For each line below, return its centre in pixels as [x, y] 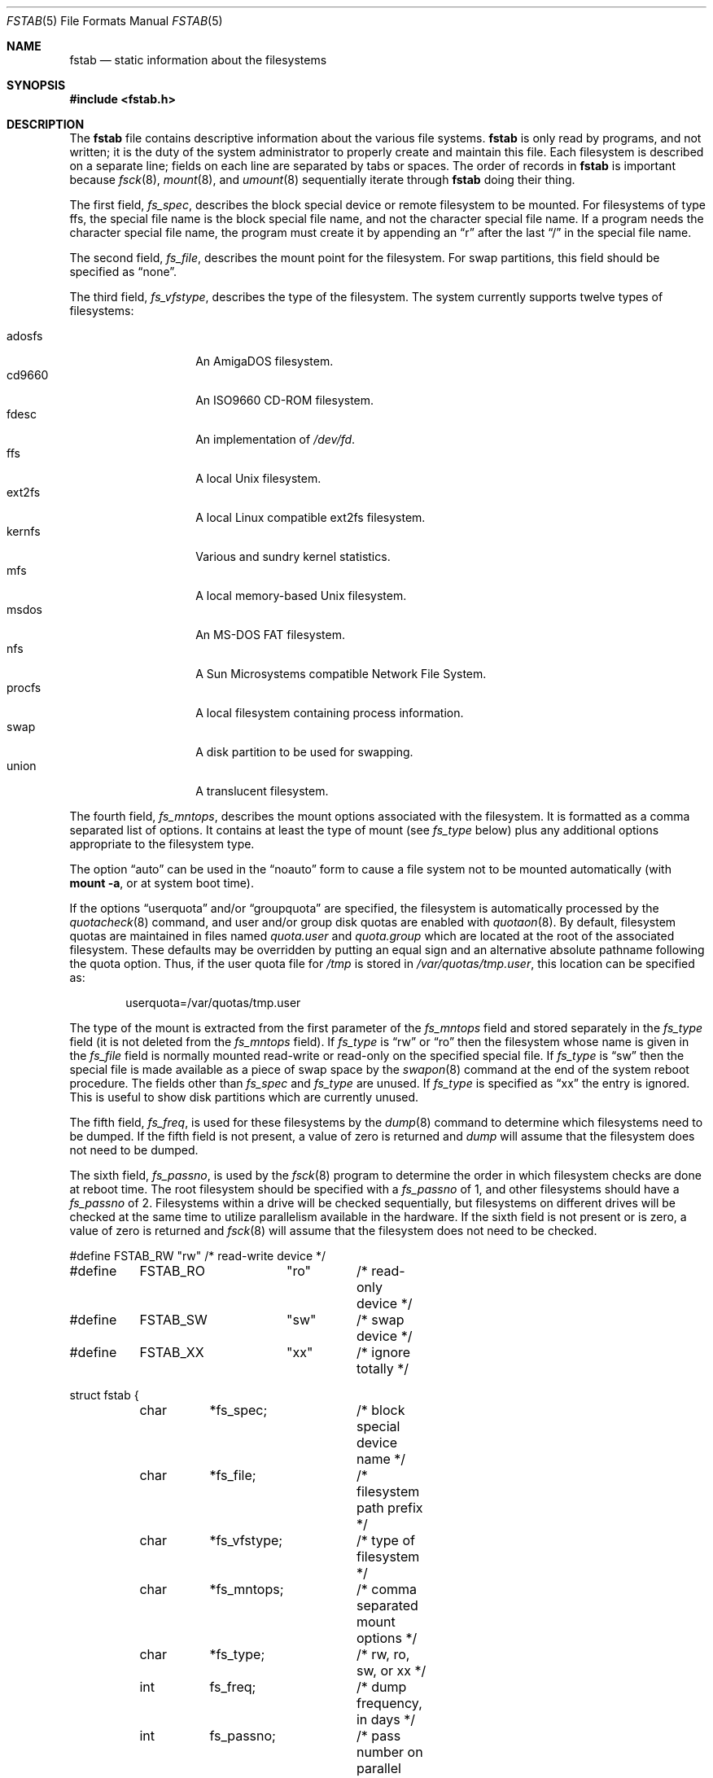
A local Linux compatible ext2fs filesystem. [311, 517]
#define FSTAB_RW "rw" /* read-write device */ [198, 1256]
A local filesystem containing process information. [330, 713]
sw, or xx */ [391, 1671]
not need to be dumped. [134, 1150]
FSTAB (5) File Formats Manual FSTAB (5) [115, 21]
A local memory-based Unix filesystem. [301, 596]
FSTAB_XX [172, 1352]
